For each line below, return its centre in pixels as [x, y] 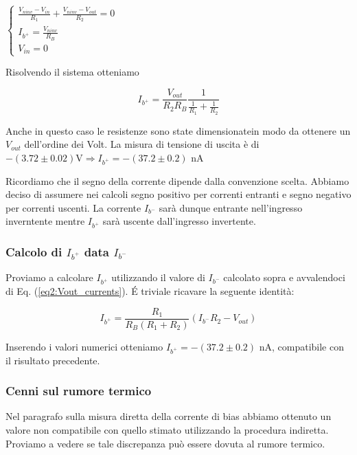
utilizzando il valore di [158, 277]
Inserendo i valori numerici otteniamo [84, 346]
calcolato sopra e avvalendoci [284, 277]
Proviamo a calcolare [49, 277]
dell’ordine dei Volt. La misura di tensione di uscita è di [142, 144]
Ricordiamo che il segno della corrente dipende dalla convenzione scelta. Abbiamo [177, 180]
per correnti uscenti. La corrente [73, 207]
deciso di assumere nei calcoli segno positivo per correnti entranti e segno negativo [178, 194]
